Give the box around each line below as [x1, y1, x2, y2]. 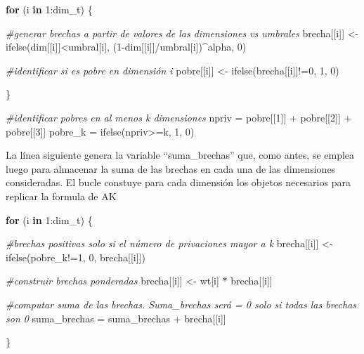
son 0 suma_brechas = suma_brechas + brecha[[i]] [6, 310, 226, 325]
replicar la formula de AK [6, 188, 117, 203]
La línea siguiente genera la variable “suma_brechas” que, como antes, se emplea [6, 147, 355, 162]
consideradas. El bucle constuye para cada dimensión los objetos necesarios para [6, 175, 351, 190]
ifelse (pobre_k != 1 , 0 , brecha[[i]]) [6, 249, 145, 264]
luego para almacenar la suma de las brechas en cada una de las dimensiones [6, 161, 336, 176]
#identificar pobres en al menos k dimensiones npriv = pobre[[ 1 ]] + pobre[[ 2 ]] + [6, 110, 352, 124]
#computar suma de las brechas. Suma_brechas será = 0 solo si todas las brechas [6, 296, 357, 311]
